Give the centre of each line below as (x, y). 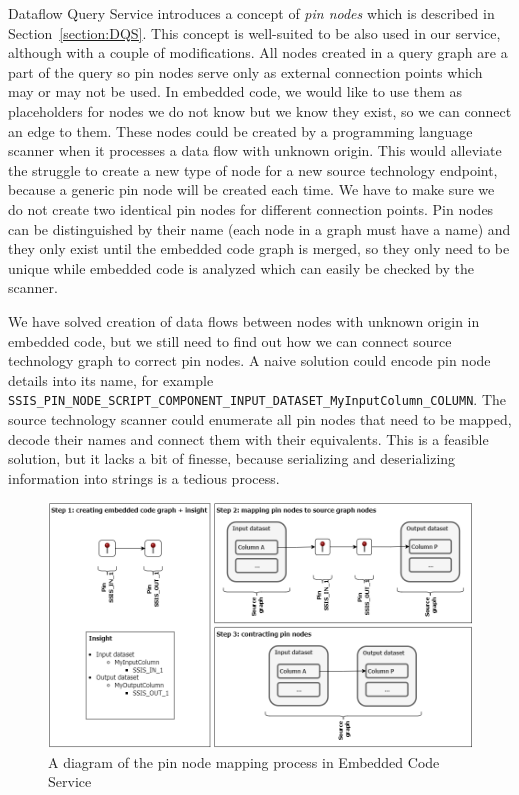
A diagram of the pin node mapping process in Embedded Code (244, 761)
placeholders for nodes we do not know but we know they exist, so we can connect (260, 110)
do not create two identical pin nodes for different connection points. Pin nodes (251, 208)
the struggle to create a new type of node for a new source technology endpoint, (253, 169)
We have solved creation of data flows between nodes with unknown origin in (244, 320)
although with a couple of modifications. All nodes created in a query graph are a (258, 52)
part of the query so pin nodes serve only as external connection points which (245, 71)
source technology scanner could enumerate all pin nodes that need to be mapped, (260, 418)
